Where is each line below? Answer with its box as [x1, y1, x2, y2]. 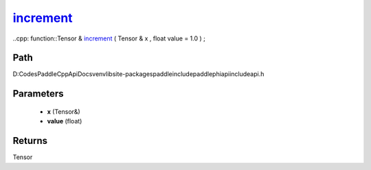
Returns [12, 135, 48, 147]
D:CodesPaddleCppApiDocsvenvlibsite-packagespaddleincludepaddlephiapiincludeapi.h [12, 70, 265, 78]
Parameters [12, 88, 64, 99]
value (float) [47, 117, 82, 125]
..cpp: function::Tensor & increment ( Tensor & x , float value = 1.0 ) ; [12, 34, 205, 42]
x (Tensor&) [47, 107, 80, 116]
